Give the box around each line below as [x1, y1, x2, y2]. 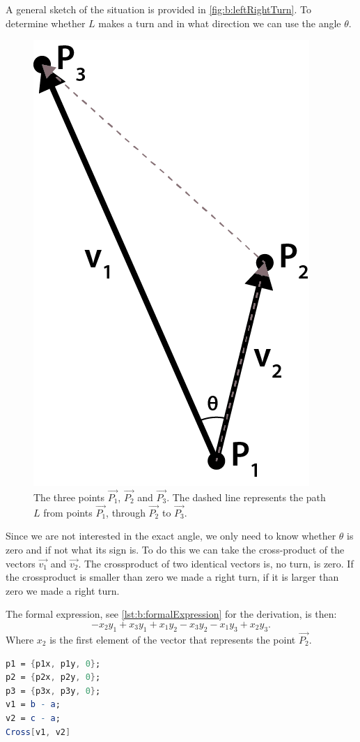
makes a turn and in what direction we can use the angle [98, 15, 341, 30]
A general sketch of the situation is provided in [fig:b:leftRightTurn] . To [6, 2, 311, 16]
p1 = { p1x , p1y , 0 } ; [6, 658, 101, 669]
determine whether [6, 15, 86, 30]
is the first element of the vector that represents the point [49, 632, 296, 646]
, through [106, 505, 146, 519]
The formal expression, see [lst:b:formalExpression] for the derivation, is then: [6, 607, 337, 621]
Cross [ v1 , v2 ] [6, 727, 71, 737]
